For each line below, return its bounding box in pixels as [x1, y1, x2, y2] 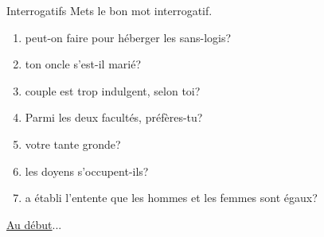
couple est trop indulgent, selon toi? [25, 82, 201, 99]
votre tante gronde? [25, 135, 121, 152]
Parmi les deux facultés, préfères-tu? [25, 109, 203, 126]
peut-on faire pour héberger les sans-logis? [25, 29, 232, 45]
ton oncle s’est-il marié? [25, 56, 142, 72]
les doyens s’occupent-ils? [25, 162, 149, 179]
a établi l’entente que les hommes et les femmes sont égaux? [25, 189, 318, 206]
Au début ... [6, 216, 62, 232]
